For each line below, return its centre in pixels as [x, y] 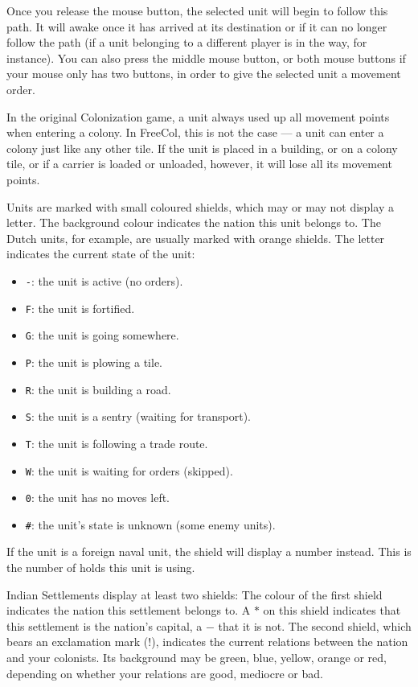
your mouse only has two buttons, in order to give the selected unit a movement [204, 74]
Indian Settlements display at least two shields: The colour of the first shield [195, 594]
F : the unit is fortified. [80, 308]
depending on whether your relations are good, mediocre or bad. [165, 673]
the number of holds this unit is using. [101, 568]
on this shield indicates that [332, 610]
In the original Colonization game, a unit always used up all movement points [198, 116]
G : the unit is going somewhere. [102, 335]
